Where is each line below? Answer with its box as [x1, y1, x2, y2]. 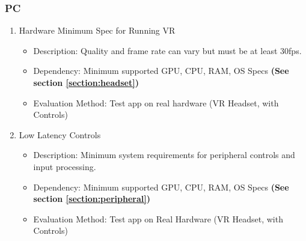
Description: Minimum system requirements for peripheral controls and [33, 148, 295, 161]
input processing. [33, 160, 96, 172]
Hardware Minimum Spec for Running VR [19, 24, 176, 37]
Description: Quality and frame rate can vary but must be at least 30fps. [33, 44, 302, 56]
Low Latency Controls [19, 128, 101, 141]
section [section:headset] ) [33, 76, 139, 88]
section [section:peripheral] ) [33, 192, 150, 205]
